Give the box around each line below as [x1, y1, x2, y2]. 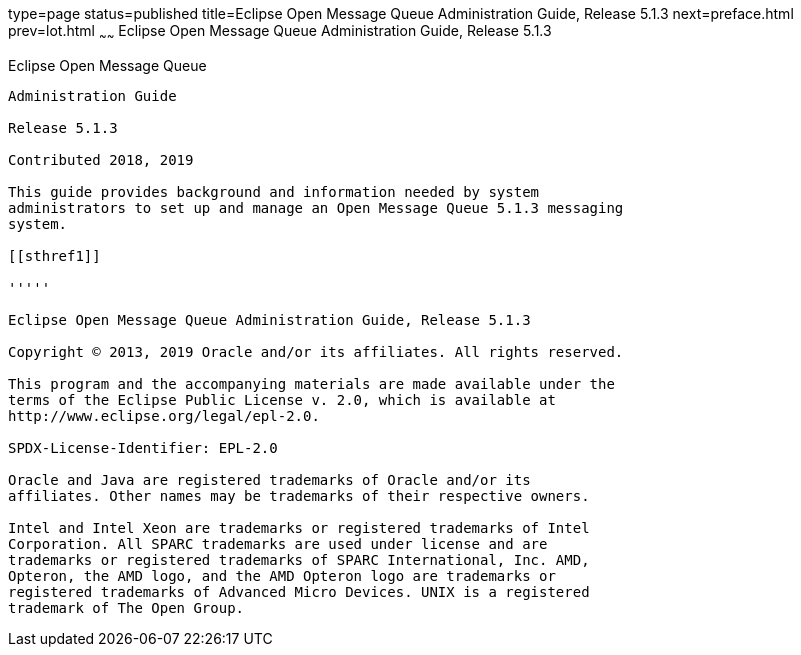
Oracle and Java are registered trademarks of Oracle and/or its [8, 471, 531, 488]
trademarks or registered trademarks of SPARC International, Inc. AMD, [8, 551, 590, 568]
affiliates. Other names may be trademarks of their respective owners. [8, 487, 590, 504]
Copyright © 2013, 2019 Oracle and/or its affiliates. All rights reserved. [8, 343, 624, 360]
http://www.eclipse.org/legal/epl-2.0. [8, 407, 320, 424]
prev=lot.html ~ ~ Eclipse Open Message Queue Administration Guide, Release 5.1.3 [8, 22, 552, 43]
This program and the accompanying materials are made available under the [8, 375, 615, 392]
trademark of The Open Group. [8, 599, 245, 616]
